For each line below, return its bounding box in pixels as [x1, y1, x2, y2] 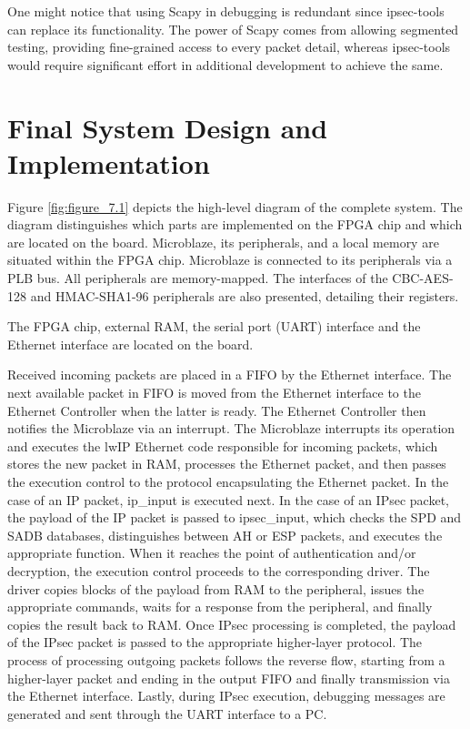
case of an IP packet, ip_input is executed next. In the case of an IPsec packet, [7, 490, 449, 509]
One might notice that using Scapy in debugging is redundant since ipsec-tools [7, 2, 445, 20]
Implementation [7, 144, 210, 181]
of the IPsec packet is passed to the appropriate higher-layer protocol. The [7, 633, 423, 652]
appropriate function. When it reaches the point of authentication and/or [7, 543, 416, 562]
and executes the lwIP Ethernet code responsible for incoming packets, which [7, 436, 438, 455]
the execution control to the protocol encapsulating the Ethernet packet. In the [7, 472, 449, 491]
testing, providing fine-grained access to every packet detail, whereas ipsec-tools [7, 37, 451, 56]
